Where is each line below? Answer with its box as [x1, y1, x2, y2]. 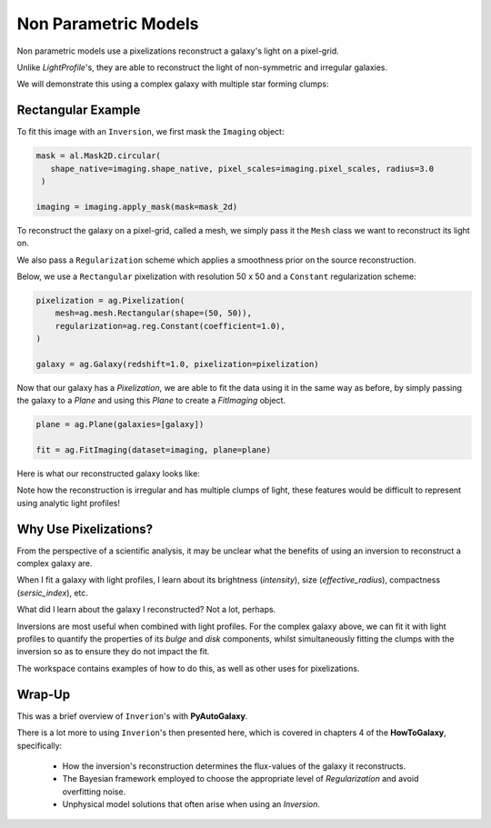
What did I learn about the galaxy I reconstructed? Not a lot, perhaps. [16, 604, 276, 615]
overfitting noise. [62, 786, 126, 797]
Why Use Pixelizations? [16, 521, 154, 536]
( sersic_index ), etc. [16, 587, 88, 598]
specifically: [16, 740, 63, 751]
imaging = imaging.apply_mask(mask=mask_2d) [35, 201, 238, 212]
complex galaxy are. [16, 558, 93, 569]
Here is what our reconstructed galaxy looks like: [16, 468, 200, 479]
